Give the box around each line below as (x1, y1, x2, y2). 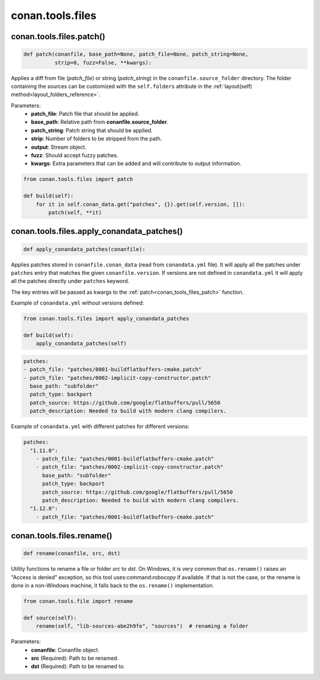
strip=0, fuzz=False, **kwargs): (54, 59, 152, 66)
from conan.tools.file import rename (23, 598, 133, 605)
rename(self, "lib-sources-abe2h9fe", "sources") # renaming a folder (36, 623, 249, 630)
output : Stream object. (31, 143, 87, 151)
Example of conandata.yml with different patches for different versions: (11, 423, 190, 430)
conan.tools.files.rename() (11, 531, 113, 541)
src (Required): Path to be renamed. (31, 654, 119, 662)
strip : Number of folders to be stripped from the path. (31, 135, 162, 142)
